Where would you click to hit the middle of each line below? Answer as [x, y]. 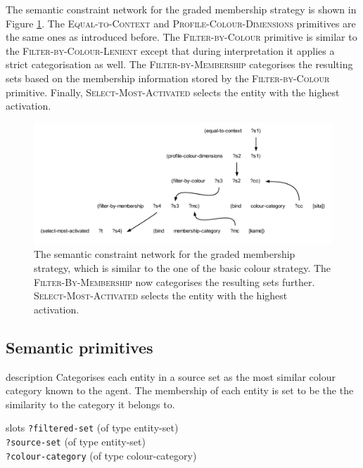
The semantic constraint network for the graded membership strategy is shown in [181, 9]
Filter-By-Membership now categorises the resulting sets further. [174, 281]
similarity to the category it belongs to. [90, 404]
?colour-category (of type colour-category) [101, 455]
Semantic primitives [79, 347]
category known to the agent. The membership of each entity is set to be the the [180, 390]
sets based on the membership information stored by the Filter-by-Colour [168, 78]
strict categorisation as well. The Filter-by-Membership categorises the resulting [179, 64]
